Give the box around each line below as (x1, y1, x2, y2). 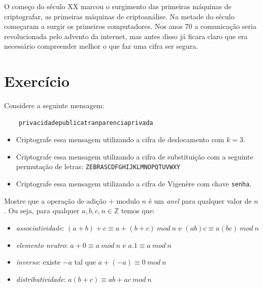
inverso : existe (16, 257, 60, 267)
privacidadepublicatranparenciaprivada (18, 119, 153, 126)
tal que (74, 257, 96, 267)
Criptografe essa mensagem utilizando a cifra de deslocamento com (16, 134, 224, 145)
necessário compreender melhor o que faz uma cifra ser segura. (4, 41, 199, 51)
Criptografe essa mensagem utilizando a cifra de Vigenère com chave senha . (16, 178, 252, 189)
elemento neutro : (16, 239, 68, 250)
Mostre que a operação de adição (4, 195, 107, 206)
